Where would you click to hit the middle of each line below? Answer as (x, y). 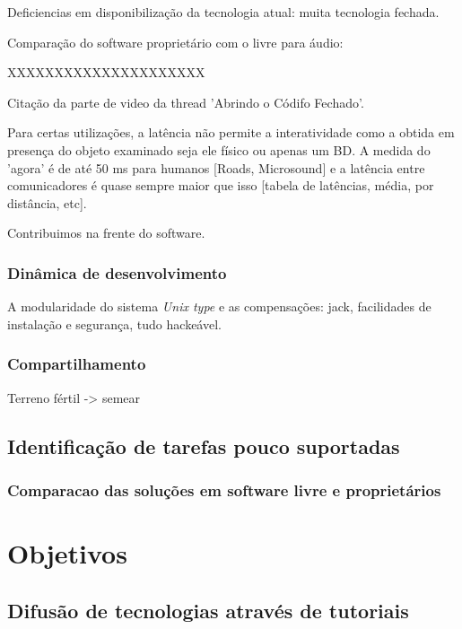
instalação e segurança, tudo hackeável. (114, 323)
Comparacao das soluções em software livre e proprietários (224, 489)
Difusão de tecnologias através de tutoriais (208, 610)
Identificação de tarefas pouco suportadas (204, 446)
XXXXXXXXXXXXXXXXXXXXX (106, 72)
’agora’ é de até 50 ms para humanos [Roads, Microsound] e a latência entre (216, 167)
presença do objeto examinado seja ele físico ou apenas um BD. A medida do (219, 149)
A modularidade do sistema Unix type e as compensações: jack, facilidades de (219, 306)
